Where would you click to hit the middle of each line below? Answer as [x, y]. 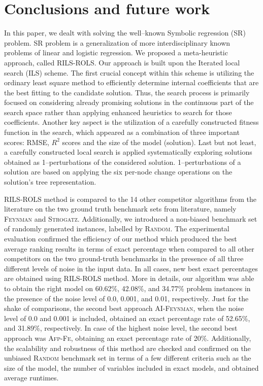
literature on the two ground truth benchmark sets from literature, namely [120, 209]
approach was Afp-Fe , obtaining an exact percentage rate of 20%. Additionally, [128, 338]
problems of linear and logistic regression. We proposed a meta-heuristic [116, 52]
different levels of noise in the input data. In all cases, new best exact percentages [131, 268]
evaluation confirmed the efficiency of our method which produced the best [121, 238]
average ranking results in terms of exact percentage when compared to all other [129, 248]
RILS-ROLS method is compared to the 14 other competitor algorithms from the [130, 199]
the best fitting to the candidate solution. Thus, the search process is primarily [127, 92]
